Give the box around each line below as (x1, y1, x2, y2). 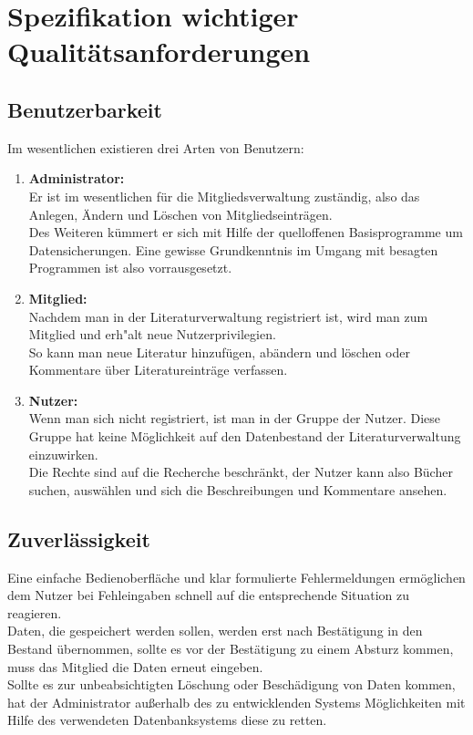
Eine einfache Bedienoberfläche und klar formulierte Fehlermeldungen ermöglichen (7, 567, 466, 586)
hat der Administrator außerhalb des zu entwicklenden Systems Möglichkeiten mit (7, 692, 466, 711)
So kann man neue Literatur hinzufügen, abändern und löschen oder (28, 342, 410, 361)
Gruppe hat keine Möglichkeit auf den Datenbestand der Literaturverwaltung (28, 427, 461, 446)
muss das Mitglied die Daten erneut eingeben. (7, 657, 263, 676)
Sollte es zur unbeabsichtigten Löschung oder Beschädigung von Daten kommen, (7, 675, 456, 694)
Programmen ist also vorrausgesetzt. (28, 258, 232, 277)
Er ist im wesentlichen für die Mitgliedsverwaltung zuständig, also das (28, 186, 420, 205)
